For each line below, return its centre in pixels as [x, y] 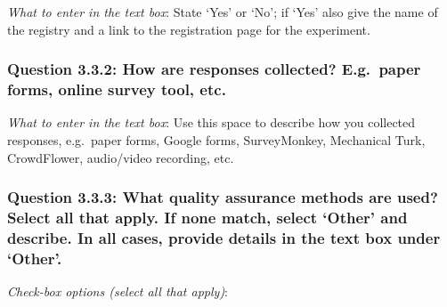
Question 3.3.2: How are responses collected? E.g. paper [214, 69]
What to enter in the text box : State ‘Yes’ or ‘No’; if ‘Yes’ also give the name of [223, 12]
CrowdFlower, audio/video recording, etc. [121, 157]
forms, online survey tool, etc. [117, 89]
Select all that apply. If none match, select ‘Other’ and [207, 217]
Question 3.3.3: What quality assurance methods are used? [223, 197]
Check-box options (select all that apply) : [118, 291]
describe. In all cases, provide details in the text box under [224, 237]
